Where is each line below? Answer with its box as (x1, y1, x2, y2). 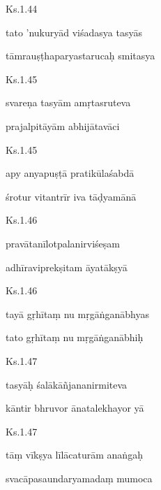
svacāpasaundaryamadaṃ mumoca (6, 470, 153, 485)
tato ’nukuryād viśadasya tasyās (6, 24, 142, 39)
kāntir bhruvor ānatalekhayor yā (6, 401, 144, 415)
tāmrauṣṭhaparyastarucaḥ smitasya (6, 48, 155, 63)
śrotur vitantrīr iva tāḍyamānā (6, 189, 137, 203)
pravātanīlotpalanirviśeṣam (6, 236, 120, 250)
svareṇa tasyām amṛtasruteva (6, 95, 131, 110)
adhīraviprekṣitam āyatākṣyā (6, 259, 128, 274)
